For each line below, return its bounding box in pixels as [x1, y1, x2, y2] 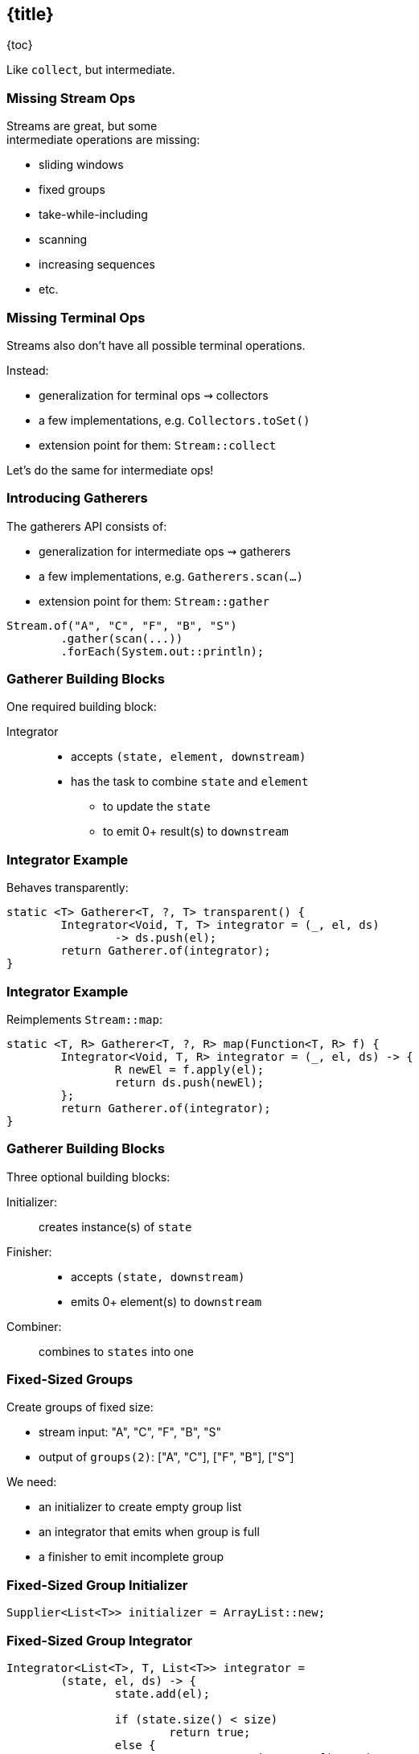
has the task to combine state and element [71, 774, 309, 789]
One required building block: [6, 700, 157, 714]
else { [114, 1738, 156, 1752]
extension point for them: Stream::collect [39, 437, 277, 452]
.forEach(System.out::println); [60, 644, 265, 658]
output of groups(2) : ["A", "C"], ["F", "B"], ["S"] [39, 1450, 294, 1464]
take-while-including [39, 207, 148, 222]
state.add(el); [114, 1686, 210, 1700]
